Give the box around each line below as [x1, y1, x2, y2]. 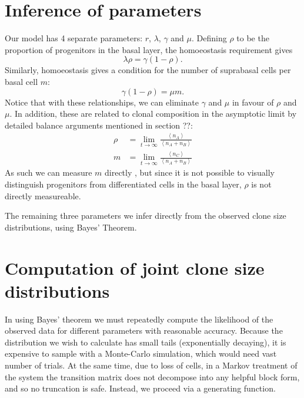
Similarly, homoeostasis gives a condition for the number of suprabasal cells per [5, 64, 291, 76]
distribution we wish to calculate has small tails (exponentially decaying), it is [5, 335, 286, 348]
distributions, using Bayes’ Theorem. [5, 221, 137, 233]
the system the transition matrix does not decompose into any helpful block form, [5, 370, 300, 383]
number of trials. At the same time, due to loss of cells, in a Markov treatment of [5, 359, 298, 371]
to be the [236, 32, 269, 44]
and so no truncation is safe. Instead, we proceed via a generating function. [5, 382, 276, 394]
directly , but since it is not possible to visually [105, 166, 275, 179]
